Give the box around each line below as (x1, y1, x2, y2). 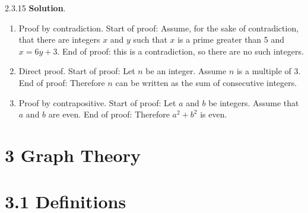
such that (133, 33, 167, 46)
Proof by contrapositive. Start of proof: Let (18, 96, 176, 109)
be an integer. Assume (145, 65, 227, 77)
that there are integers (18, 33, 100, 46)
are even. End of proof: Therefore (48, 108, 170, 120)
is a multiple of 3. (236, 65, 301, 77)
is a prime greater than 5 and (177, 33, 285, 46)
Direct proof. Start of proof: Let (18, 65, 135, 77)
